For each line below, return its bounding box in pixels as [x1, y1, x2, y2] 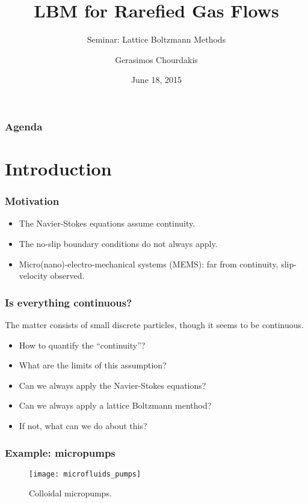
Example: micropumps [5, 445, 115, 460]
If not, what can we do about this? [19, 419, 147, 431]
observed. [50, 269, 85, 282]
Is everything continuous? [5, 294, 132, 309]
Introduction [5, 156, 112, 181]
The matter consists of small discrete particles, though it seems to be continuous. [5, 319, 304, 331]
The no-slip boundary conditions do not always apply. [19, 237, 218, 250]
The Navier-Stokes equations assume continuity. [19, 217, 196, 230]
